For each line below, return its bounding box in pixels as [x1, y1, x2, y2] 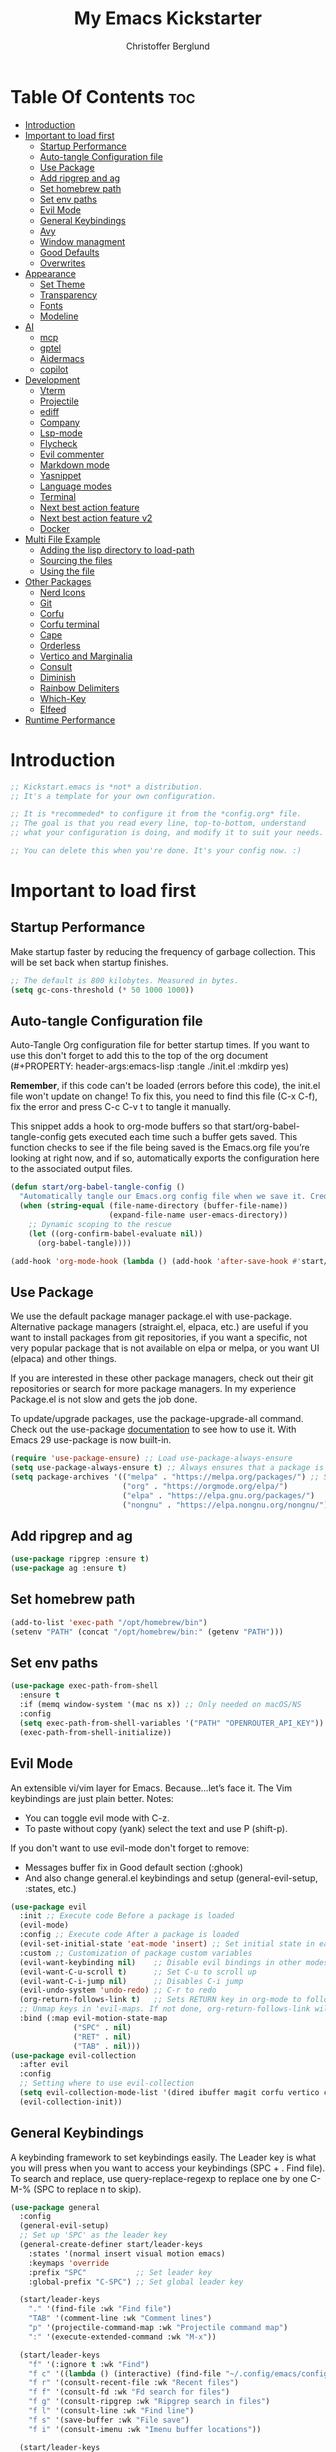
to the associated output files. [10, 1163, 133, 1175]
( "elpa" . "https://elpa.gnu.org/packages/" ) [121, 1490, 315, 1501]
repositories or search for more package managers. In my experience [10, 1383, 297, 1395]
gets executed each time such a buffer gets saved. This [68, 1131, 298, 1143]
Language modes [39, 480, 112, 492]
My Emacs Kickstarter [73, 7, 263, 30]
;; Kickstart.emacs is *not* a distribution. [10, 782, 203, 792]
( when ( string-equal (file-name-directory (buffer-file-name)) [19, 1201, 288, 1211]
